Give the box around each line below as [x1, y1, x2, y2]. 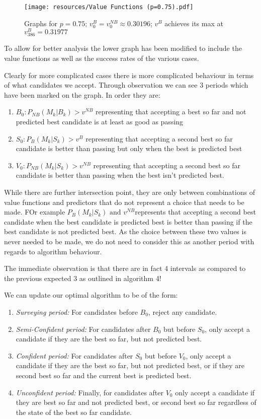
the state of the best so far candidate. [16, 406, 132, 417]
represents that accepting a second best [135, 206, 256, 217]
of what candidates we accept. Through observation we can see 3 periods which [4, 80, 248, 90]
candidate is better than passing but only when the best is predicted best [16, 143, 242, 154]
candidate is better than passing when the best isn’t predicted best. [16, 170, 224, 180]
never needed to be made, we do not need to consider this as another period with [4, 236, 254, 246]
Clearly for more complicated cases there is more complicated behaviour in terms [4, 69, 254, 80]
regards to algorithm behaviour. [4, 246, 102, 256]
